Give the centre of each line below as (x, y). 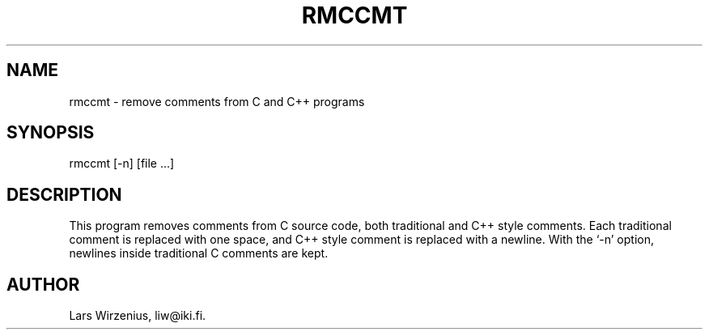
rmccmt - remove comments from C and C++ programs (217, 101)
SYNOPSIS (51, 133)
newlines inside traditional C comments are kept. (199, 253)
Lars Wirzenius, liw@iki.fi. (138, 316)
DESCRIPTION (64, 194)
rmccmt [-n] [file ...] (122, 164)
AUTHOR (43, 284)
